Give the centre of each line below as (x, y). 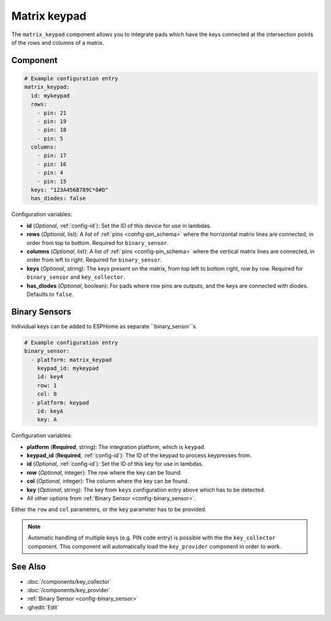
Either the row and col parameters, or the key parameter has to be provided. (109, 510)
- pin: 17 (52, 156)
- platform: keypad (60, 402)
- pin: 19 (52, 121)
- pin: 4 (50, 173)
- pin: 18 (52, 130)
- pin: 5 (50, 138)
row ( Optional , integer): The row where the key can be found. (104, 472)
